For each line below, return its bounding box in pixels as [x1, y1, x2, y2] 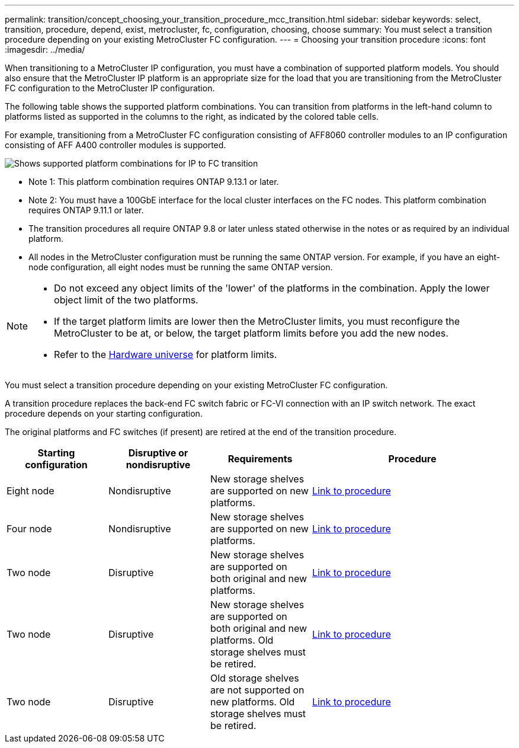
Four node [7, 523, 52, 535]
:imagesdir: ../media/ [5, 44, 85, 55]
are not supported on [210, 684, 305, 696]
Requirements [228, 453, 293, 465]
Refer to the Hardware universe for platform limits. [54, 349, 277, 360]
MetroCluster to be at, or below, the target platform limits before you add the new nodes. [54, 327, 448, 339]
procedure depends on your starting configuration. [5, 408, 203, 418]
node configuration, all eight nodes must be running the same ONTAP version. [28, 262, 333, 272]
